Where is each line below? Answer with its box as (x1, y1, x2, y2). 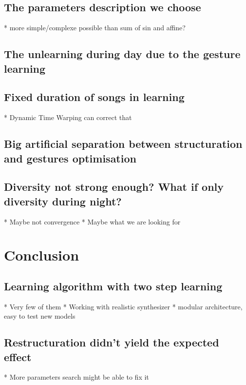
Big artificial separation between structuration (4, 136, 243, 151)
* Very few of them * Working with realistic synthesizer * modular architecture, (4, 301, 243, 311)
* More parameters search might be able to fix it (4, 372, 149, 382)
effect (4, 349, 32, 364)
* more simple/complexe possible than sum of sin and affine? (4, 22, 186, 33)
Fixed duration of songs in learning (4, 89, 185, 104)
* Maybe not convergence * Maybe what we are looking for (4, 216, 181, 226)
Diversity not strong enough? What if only (4, 179, 224, 194)
